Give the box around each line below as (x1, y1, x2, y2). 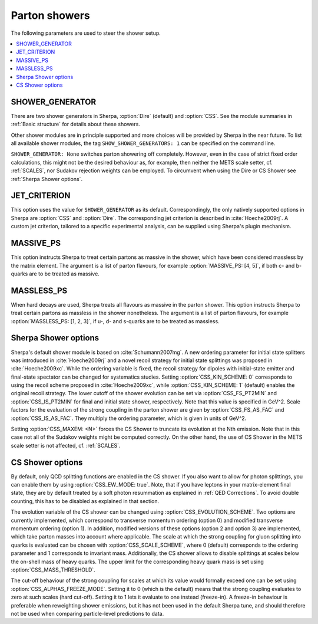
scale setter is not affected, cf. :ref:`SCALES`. (11, 442, 121, 449)
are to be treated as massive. (29, 270, 100, 277)
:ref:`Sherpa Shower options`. (11, 175, 82, 182)
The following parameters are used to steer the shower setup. (11, 29, 161, 37)
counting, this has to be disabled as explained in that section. (11, 497, 159, 504)
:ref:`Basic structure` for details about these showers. (11, 121, 141, 128)
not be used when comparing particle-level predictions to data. (11, 610, 164, 617)
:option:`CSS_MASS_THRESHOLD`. (11, 566, 95, 573)
